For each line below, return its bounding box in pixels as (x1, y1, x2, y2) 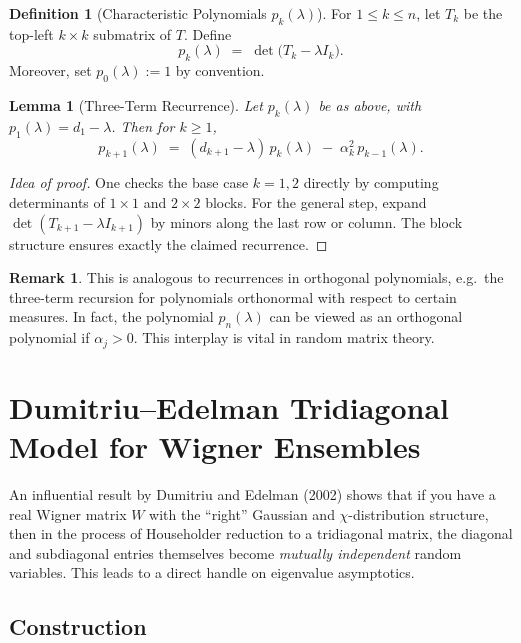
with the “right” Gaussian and (149, 503, 335, 524)
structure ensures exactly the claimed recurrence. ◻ (9, 233, 328, 254)
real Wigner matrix (9, 503, 127, 524)
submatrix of (93, 23, 172, 44)
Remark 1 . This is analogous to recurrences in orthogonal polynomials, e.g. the (9, 267, 504, 288)
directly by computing (303, 172, 439, 193)
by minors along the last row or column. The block (150, 211, 463, 232)
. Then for (111, 115, 175, 136)
